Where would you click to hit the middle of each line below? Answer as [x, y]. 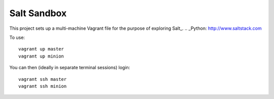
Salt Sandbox [38, 13]
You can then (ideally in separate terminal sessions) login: [70, 68]
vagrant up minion [41, 56]
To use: [17, 37]
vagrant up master [41, 49]
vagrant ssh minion [43, 86]
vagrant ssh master [43, 79]
